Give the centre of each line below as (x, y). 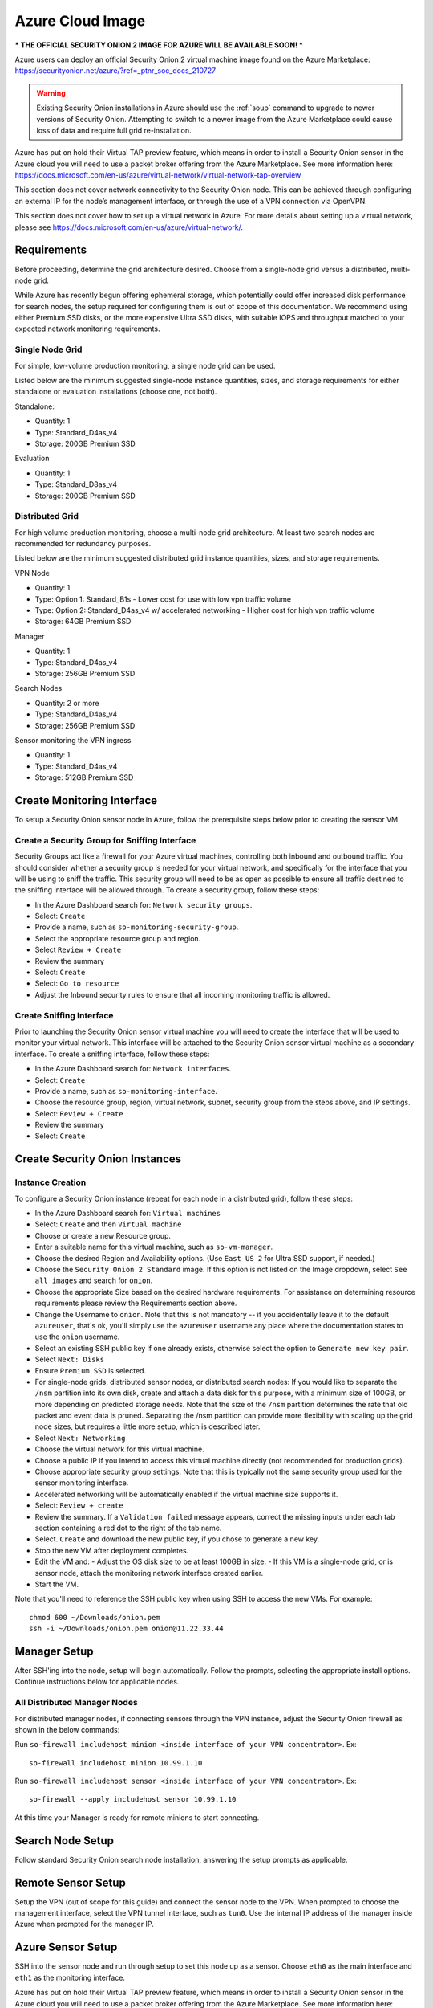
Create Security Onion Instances (98, 1159)
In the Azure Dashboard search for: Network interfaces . (133, 1069)
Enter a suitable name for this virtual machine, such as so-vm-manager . (154, 1247)
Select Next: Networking (80, 1438)
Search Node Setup (64, 1841)
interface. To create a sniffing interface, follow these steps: (112, 1054)
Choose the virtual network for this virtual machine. (119, 1449)
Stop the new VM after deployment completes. (112, 1550)
